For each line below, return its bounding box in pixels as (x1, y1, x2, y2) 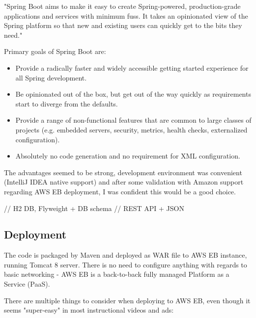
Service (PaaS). (4, 279, 50, 289)
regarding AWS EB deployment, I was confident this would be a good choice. (4, 186, 236, 196)
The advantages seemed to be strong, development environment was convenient (4, 167, 242, 177)
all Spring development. (15, 72, 87, 82)
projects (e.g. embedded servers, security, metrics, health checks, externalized (15, 124, 248, 134)
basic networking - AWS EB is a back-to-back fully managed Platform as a (4, 269, 229, 279)
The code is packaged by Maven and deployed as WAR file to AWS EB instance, (4, 250, 247, 260)
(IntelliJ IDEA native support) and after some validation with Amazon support (4, 177, 244, 187)
